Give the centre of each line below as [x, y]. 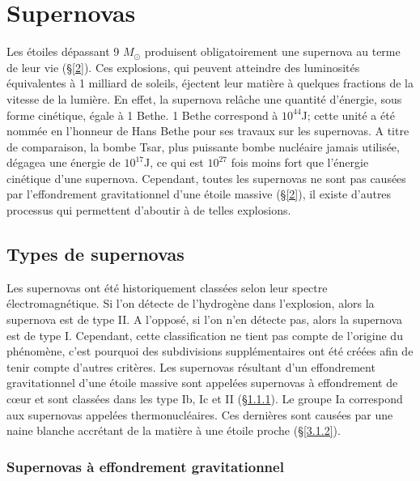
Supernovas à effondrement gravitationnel [145, 466]
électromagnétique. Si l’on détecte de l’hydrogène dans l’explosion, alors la [191, 303]
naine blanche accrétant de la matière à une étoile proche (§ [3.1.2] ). [174, 430]
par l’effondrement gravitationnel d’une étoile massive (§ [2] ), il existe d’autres [199, 194]
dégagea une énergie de [64, 162]
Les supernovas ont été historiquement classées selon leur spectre [167, 287]
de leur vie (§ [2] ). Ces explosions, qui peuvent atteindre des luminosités [183, 67]
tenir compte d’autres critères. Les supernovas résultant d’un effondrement [191, 366]
